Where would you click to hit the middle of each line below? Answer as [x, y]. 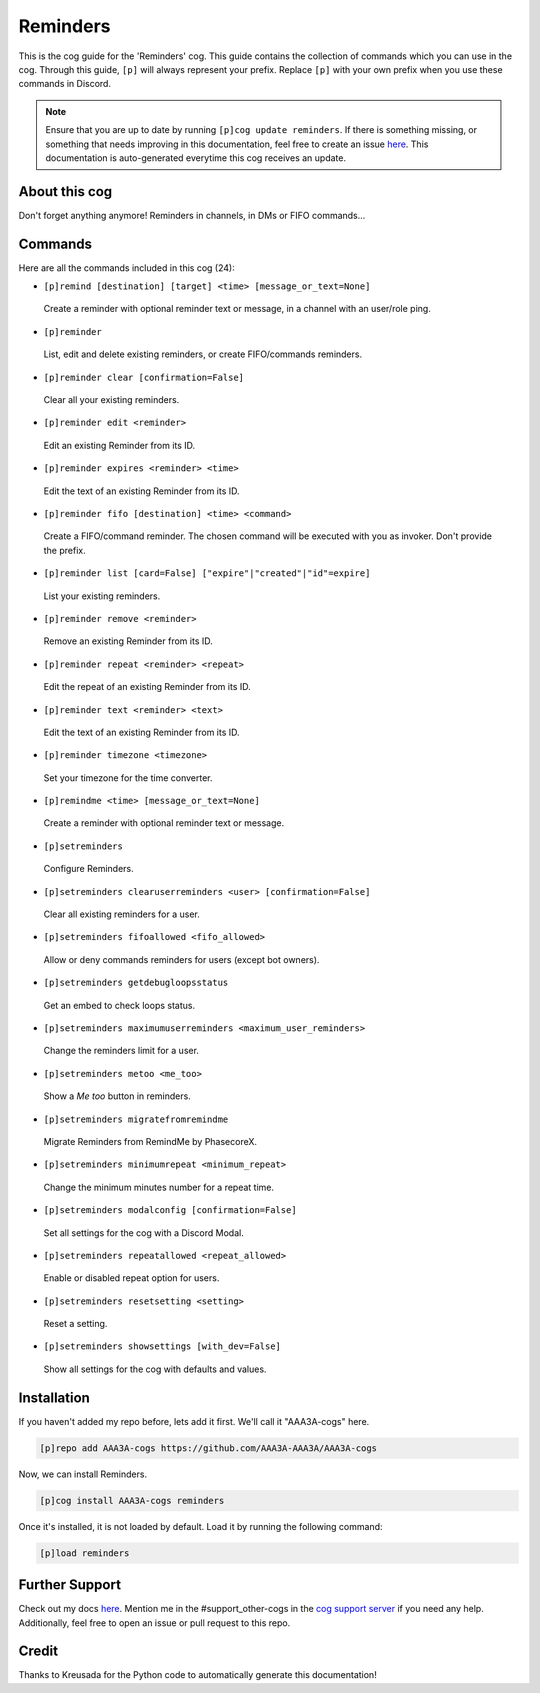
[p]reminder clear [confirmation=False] [144, 377]
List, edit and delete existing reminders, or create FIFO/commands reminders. [203, 354]
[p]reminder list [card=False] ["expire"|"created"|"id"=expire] [207, 573]
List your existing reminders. [102, 596]
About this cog [65, 191]
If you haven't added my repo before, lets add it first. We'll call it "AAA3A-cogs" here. [194, 1421]
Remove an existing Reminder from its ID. [128, 641]
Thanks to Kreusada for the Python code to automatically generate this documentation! [197, 1675]
